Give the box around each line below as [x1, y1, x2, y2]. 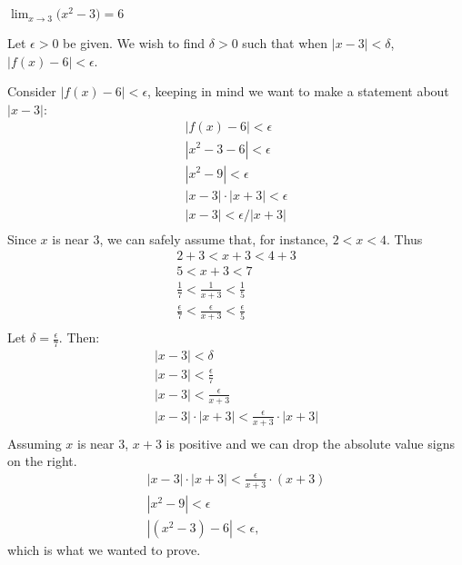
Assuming [7, 433, 62, 452]
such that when [242, 34, 328, 53]
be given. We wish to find [63, 34, 206, 53]
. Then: [58, 328, 100, 347]
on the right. [7, 451, 77, 471]
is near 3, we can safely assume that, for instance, [52, 229, 328, 248]
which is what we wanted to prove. [7, 540, 201, 559]
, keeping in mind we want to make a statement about [147, 82, 449, 101]
